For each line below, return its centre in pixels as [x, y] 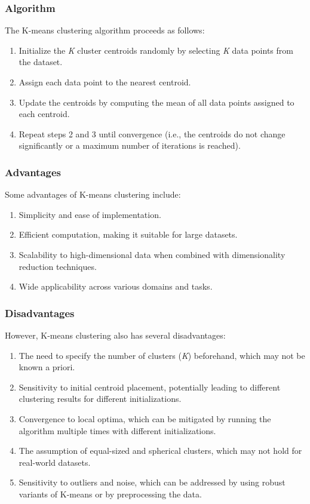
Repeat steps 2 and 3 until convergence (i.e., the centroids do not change [152, 133]
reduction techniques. [58, 266]
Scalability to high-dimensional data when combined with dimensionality [152, 254]
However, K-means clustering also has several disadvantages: [115, 335]
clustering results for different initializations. [100, 399]
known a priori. [47, 367]
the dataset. [41, 62]
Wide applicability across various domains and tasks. [116, 286]
